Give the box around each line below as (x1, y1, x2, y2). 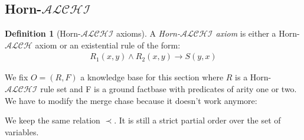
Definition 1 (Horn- (5, 27, 81, 40)
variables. (5, 125, 39, 138)
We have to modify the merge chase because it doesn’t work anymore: (5, 94, 257, 106)
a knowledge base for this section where (80, 71, 224, 83)
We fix (5, 71, 28, 83)
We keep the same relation (5, 114, 100, 126)
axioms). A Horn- (116, 27, 180, 40)
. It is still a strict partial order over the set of (114, 114, 281, 126)
